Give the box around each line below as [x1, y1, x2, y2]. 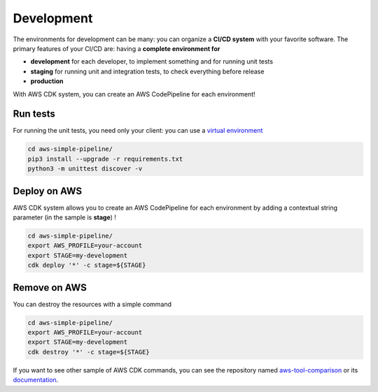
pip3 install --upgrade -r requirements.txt [27, 154, 183, 163]
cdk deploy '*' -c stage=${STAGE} [27, 261, 146, 269]
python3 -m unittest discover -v [27, 165, 143, 173]
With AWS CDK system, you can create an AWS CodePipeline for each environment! [13, 89, 255, 98]
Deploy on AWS [13, 185, 83, 197]
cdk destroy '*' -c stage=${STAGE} [27, 348, 150, 356]
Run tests [13, 108, 55, 120]
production [30, 77, 64, 85]
